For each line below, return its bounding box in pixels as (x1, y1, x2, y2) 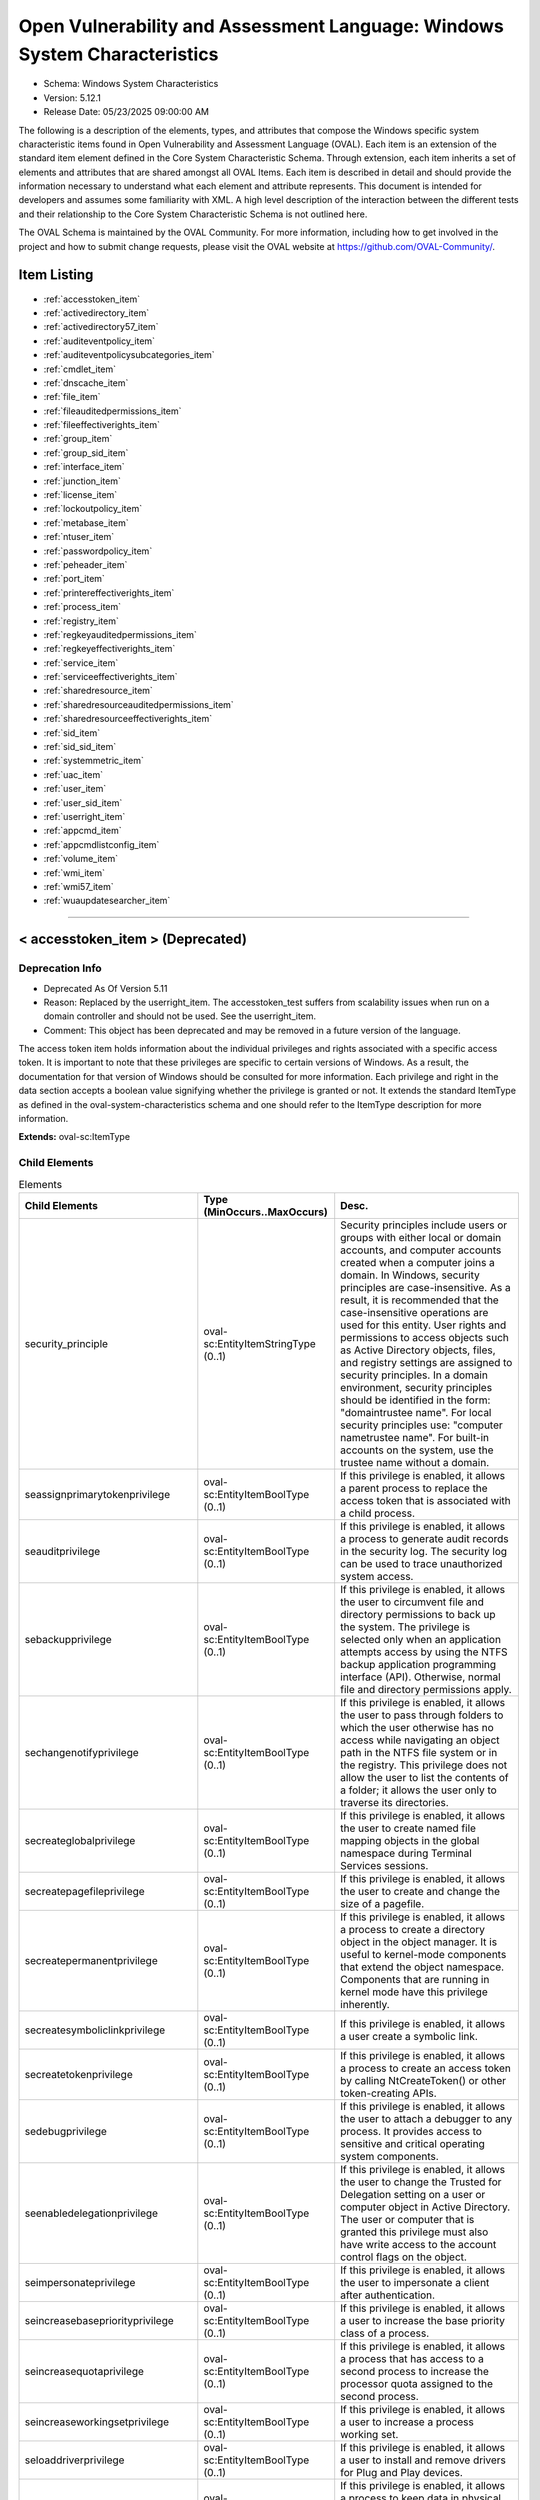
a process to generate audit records (340, 1531, 509, 1545)
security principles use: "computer (340, 1418, 504, 1432)
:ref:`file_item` (43, 391, 101, 403)
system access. (340, 1569, 414, 1583)
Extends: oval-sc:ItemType (18, 1131, 130, 1143)
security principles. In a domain (340, 1368, 489, 1382)
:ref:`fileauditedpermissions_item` (43, 405, 182, 417)
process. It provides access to (340, 2124, 482, 2138)
